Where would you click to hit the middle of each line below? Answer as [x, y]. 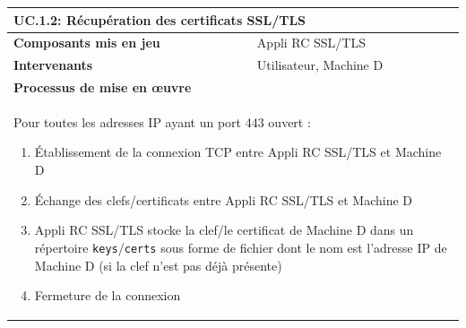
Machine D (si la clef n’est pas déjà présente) [158, 265]
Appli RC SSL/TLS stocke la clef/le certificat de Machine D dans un [224, 230]
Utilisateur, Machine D [320, 65]
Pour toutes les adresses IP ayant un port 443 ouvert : [162, 121]
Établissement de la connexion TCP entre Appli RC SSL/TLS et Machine [238, 152]
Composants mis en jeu [87, 43]
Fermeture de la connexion [108, 295]
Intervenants [53, 65]
